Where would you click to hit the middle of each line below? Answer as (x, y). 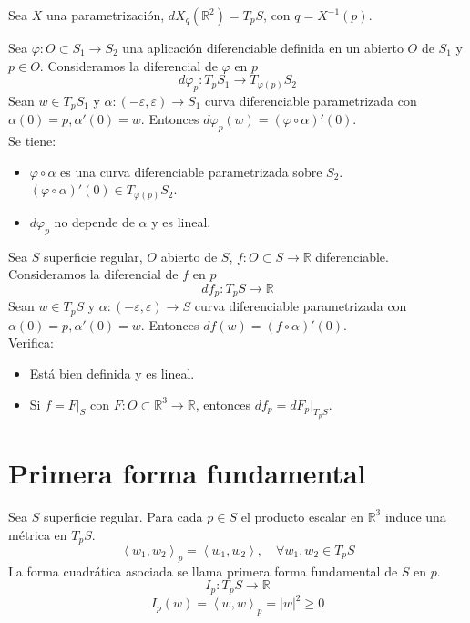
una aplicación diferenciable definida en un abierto (263, 47)
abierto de (189, 256)
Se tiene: (32, 141)
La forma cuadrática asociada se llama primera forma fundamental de (203, 571)
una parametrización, (105, 15)
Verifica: (31, 343)
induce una (415, 516)
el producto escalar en (302, 516)
